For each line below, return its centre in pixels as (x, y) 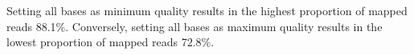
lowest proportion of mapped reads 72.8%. (111, 42)
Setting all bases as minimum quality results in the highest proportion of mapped (207, 10)
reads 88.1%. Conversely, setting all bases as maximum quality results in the (195, 26)
